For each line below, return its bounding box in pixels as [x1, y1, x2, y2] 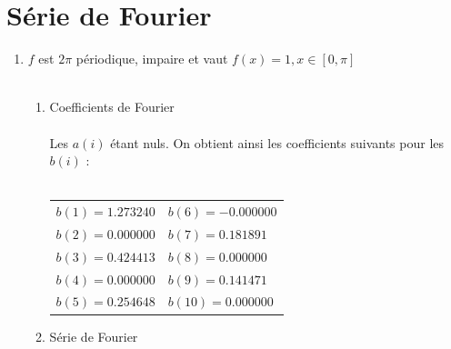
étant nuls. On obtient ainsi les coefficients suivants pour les [110, 133, 445, 152]
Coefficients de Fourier [49, 97, 175, 116]
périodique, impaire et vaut [75, 49, 228, 68]
